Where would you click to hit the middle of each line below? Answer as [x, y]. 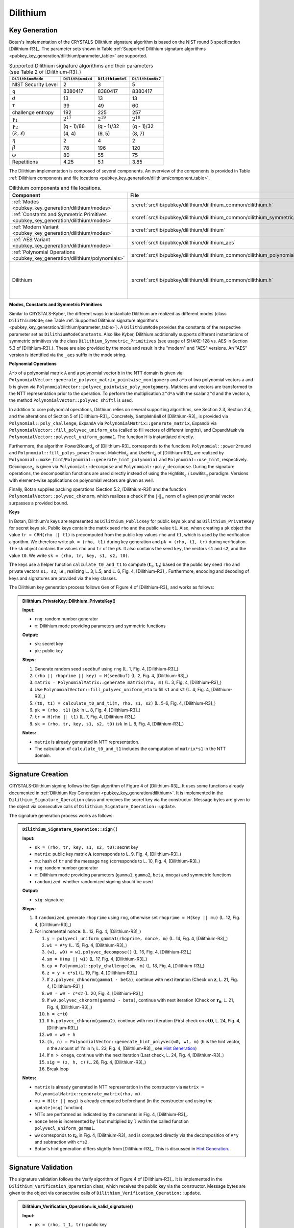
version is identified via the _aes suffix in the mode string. [68, 355]
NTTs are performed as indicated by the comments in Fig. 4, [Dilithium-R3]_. [111, 1115]
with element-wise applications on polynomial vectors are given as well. [82, 480]
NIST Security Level [35, 84]
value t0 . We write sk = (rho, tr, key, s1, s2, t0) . [69, 556]
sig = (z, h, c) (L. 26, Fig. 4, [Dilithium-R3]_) [97, 1062]
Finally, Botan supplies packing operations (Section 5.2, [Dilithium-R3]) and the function [98, 489]
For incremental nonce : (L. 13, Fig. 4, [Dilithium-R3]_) [88, 931]
